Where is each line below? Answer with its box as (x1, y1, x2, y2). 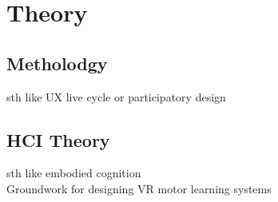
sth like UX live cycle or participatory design (6, 88, 226, 105)
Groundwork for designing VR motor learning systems (6, 180, 272, 196)
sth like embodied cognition (6, 164, 141, 181)
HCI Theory (6, 127, 110, 152)
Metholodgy (6, 50, 108, 75)
